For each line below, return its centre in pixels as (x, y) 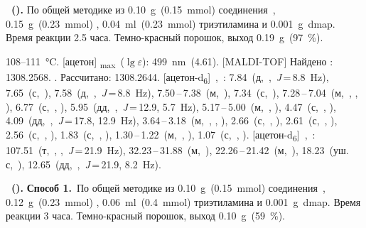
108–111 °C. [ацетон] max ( (65, 62)
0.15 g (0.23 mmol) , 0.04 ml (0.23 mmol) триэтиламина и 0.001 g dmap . (171, 23)
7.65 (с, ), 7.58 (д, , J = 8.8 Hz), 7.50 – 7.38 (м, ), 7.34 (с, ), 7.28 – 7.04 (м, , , (182, 93)
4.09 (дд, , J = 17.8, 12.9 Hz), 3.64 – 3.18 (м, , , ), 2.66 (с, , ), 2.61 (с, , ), (172, 120)
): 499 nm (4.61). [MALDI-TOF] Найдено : (238, 61)
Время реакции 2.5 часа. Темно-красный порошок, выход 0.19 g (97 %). (165, 37)
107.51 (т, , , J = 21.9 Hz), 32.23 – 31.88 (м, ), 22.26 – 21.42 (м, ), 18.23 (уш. (177, 150)
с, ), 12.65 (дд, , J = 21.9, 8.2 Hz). (84, 164)
